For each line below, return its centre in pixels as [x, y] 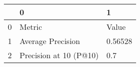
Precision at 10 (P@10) [59, 55]
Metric [31, 27]
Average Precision [50, 41]
